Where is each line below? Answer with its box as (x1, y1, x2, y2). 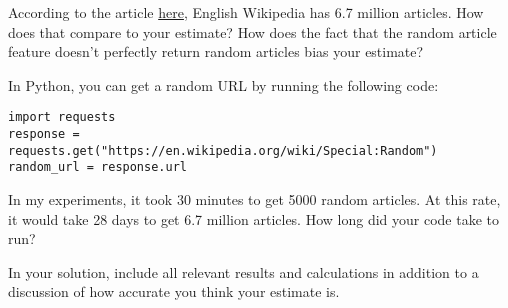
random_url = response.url (8, 160, 187, 175)
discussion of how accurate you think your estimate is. (8, 281, 340, 302)
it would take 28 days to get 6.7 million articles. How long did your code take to (8, 208, 499, 229)
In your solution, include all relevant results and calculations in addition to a (8, 261, 479, 282)
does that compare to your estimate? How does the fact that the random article (8, 21, 497, 42)
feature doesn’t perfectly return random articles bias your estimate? (8, 41, 424, 62)
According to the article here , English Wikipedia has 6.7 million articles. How (8, 2, 484, 22)
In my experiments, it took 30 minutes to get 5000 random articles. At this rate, (8, 189, 501, 209)
